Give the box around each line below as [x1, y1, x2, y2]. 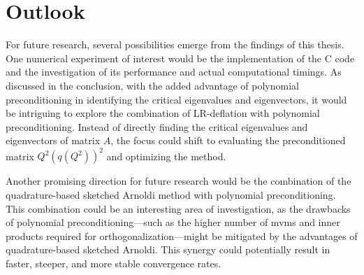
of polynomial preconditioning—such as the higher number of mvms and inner [6, 215, 340, 230]
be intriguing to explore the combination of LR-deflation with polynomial [6, 106, 320, 120]
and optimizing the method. [106, 148, 226, 163]
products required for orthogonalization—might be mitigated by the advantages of [6, 228, 358, 243]
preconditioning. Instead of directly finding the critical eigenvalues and [6, 119, 308, 134]
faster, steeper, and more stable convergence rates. [6, 255, 221, 270]
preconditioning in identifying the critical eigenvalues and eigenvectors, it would [6, 92, 347, 106]
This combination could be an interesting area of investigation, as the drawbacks [6, 201, 351, 216]
